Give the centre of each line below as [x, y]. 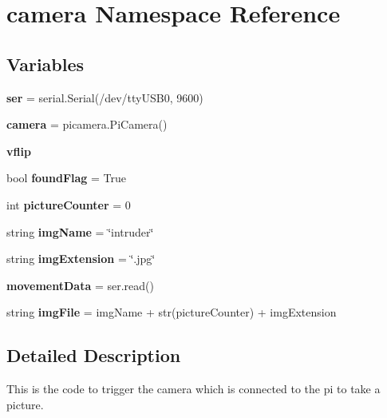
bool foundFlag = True [67, 178]
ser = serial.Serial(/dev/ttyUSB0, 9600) [105, 97]
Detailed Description [94, 355]
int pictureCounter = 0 [69, 204]
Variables [45, 64]
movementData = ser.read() [80, 285]
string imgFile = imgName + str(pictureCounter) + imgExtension [172, 312]
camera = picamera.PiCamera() [87, 124]
